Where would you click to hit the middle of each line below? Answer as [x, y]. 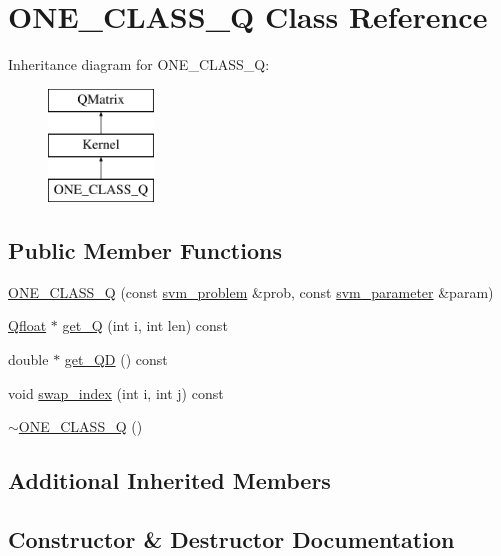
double [28, 359]
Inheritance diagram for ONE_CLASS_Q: [139, 64]
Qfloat [27, 325]
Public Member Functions [145, 250]
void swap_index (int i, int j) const [116, 392]
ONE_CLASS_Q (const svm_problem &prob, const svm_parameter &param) [251, 291]
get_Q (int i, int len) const [145, 325]
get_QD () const [116, 359]
